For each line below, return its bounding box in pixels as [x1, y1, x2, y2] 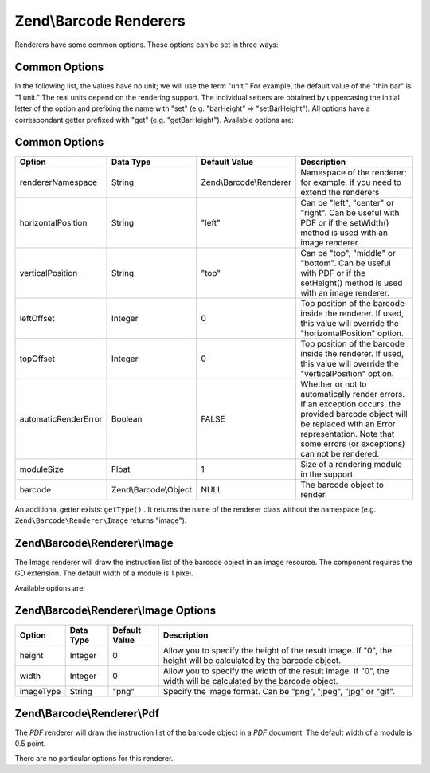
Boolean [111, 413, 143, 424]
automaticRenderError [19, 413, 103, 424]
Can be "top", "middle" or [300, 247, 396, 258]
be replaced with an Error [300, 418, 396, 430]
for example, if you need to [300, 176, 402, 187]
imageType [19, 685, 61, 696]
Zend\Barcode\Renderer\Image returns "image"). [14, 515, 187, 525]
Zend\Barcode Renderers [14, 12, 186, 29]
